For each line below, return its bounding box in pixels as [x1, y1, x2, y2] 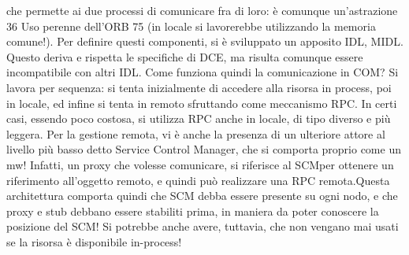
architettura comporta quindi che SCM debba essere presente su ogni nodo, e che [6, 187, 398, 204]
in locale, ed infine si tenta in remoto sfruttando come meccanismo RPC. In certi [6, 94, 397, 111]
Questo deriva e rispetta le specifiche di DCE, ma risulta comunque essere [6, 48, 363, 65]
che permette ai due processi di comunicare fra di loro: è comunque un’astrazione [6, 2, 398, 18]
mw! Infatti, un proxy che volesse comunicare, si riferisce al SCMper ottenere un [6, 156, 394, 172]
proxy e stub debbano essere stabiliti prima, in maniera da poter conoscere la [6, 202, 379, 219]
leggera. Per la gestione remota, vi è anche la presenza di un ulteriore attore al [6, 125, 385, 142]
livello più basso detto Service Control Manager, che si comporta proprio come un [6, 141, 401, 157]
